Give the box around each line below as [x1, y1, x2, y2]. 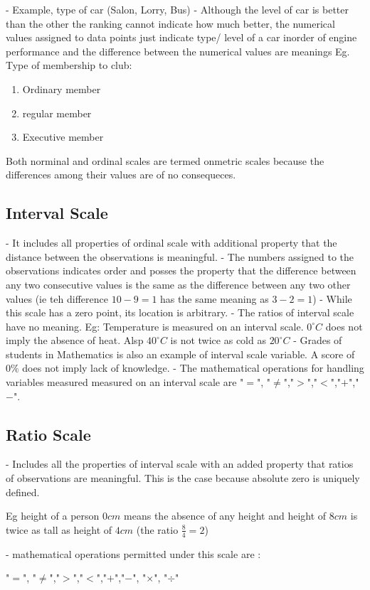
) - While [312, 291, 352, 306]
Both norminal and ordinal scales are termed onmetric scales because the [6, 153, 324, 168]
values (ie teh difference [6, 291, 108, 306]
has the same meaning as [160, 291, 269, 306]
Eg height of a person [6, 508, 100, 523]
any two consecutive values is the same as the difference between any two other [6, 277, 351, 291]
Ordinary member [22, 81, 101, 96]
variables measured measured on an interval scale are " [6, 375, 244, 390]
